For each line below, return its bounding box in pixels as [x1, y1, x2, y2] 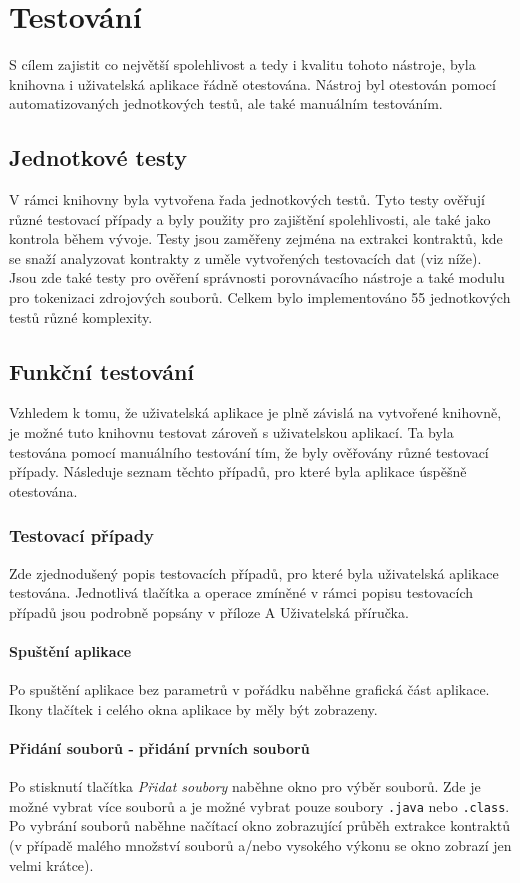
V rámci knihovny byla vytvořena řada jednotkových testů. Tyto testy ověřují [9, 189, 485, 210]
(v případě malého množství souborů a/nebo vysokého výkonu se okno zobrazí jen [9, 835, 512, 856]
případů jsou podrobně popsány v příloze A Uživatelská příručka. [9, 601, 409, 622]
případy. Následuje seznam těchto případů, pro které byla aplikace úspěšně [9, 461, 467, 482]
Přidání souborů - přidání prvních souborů [9, 738, 310, 759]
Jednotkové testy [9, 142, 187, 173]
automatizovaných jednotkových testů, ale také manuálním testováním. [9, 93, 443, 114]
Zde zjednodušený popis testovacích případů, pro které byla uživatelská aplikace [9, 562, 499, 583]
